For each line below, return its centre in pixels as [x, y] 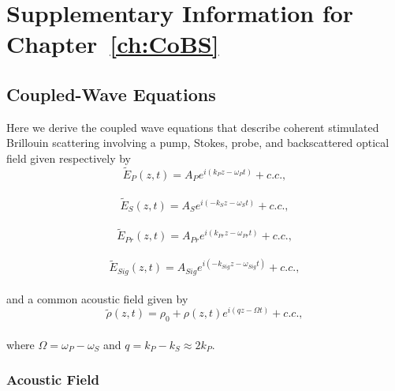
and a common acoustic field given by [97, 298]
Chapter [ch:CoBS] [113, 44]
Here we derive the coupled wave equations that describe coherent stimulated [193, 127]
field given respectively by [69, 158]
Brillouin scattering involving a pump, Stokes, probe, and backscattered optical [198, 143]
